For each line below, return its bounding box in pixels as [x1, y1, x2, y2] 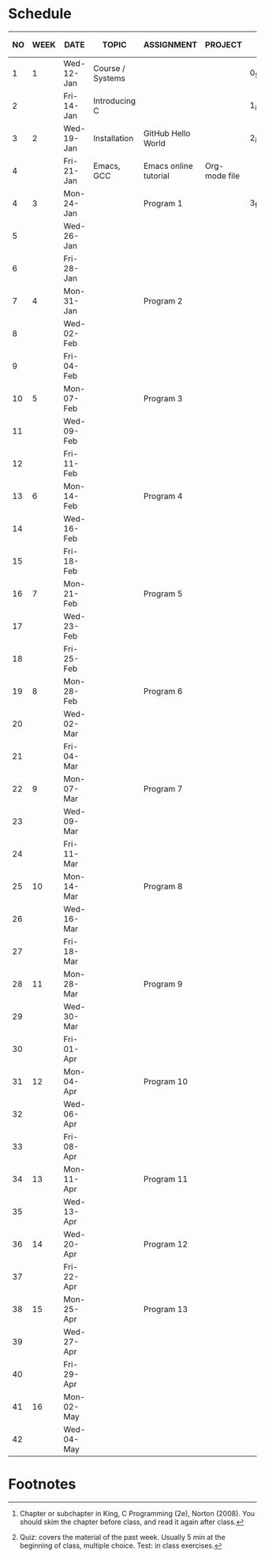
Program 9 [143, 978, 183, 990]
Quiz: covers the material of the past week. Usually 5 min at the [19, 1533, 226, 1542]
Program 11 [143, 1174, 188, 1185]
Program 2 [143, 296, 183, 307]
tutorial [143, 170, 170, 181]
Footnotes [8, 1475, 77, 1493]
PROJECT [204, 39, 243, 50]
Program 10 [143, 1076, 188, 1087]
